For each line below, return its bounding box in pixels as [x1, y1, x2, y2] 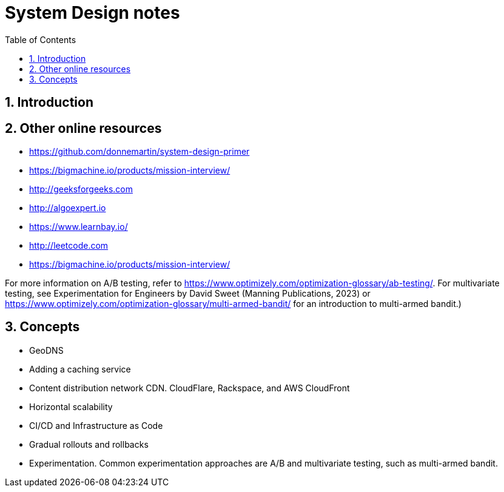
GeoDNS [29, 345, 64, 356]
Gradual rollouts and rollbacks [29, 439, 149, 450]
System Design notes [5, 2, 180, 23]
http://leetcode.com [29, 240, 109, 251]
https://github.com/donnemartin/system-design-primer [29, 146, 250, 157]
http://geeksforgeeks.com [29, 184, 133, 195]
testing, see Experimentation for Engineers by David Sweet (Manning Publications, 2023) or [5, 288, 371, 299]
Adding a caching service [29, 363, 131, 374]
